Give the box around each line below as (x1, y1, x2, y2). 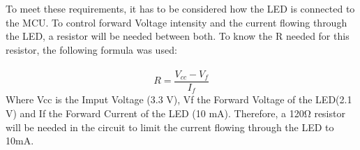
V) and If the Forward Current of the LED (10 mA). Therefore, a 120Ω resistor (6, 106, 345, 121)
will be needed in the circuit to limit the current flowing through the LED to (6, 119, 334, 134)
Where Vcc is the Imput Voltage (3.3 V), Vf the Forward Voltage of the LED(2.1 (6, 92, 352, 107)
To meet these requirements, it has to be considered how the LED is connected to (6, 1, 355, 15)
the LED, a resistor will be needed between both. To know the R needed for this (6, 29, 350, 43)
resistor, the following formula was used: (6, 42, 177, 57)
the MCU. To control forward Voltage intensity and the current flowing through (6, 15, 347, 29)
